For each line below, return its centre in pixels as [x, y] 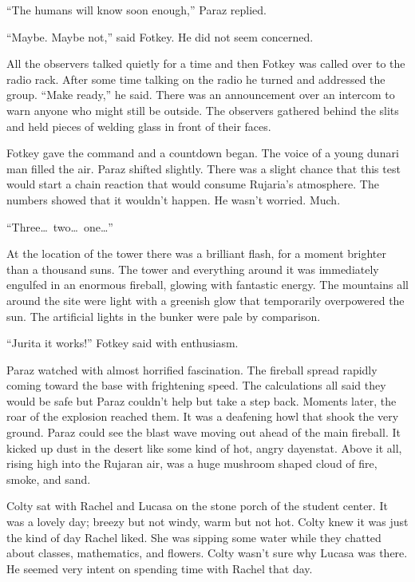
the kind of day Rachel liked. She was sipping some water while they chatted [194, 537]
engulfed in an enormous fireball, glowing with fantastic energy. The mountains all [207, 285]
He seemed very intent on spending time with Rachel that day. [160, 568]
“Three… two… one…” [60, 226]
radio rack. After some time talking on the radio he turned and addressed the [196, 79]
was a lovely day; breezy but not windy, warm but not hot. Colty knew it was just [207, 522]
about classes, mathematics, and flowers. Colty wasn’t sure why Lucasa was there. [207, 553]
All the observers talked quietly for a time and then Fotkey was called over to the [206, 63]
